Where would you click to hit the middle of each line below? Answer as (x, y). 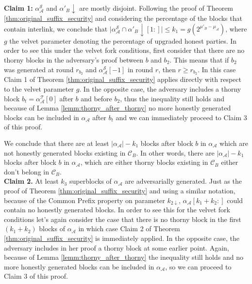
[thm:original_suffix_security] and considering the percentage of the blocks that (123, 18)
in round (140, 69)
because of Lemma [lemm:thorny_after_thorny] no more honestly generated (118, 108)
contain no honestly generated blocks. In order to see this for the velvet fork (117, 210)
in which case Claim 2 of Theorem (129, 229)
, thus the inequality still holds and (172, 98)
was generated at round (39, 69)
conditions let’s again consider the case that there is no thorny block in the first (123, 219)
